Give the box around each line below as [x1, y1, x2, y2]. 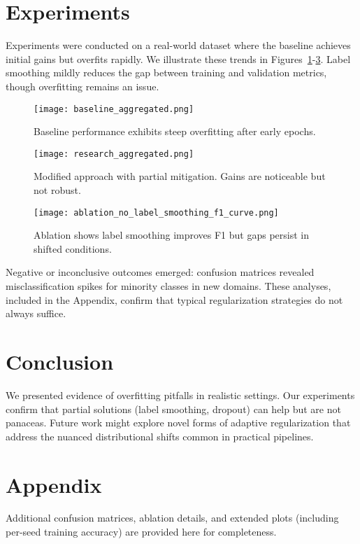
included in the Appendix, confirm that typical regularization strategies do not [6, 292, 343, 307]
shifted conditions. [34, 241, 112, 256]
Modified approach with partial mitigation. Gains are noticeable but [34, 169, 326, 183]
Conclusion [6, 347, 114, 375]
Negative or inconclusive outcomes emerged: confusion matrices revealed [6, 265, 315, 279]
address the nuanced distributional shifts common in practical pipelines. [6, 428, 314, 443]
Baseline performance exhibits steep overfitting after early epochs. [34, 124, 316, 139]
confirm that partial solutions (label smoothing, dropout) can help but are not [6, 401, 341, 416]
